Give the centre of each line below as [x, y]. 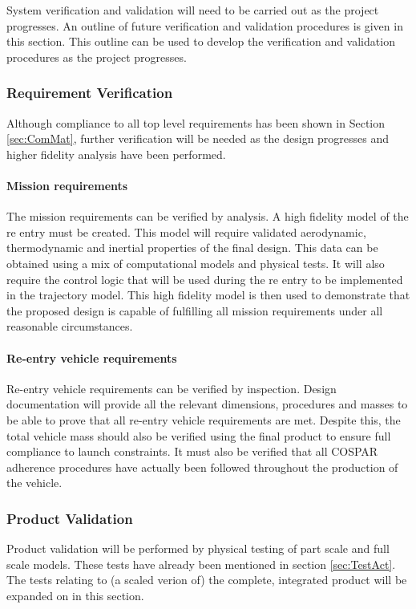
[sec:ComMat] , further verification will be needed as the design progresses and [198, 138]
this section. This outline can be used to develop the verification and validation [201, 41]
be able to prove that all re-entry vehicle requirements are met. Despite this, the [204, 419]
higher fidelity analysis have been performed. [116, 154]
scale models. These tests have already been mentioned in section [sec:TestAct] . [201, 564]
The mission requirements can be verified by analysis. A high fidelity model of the [208, 216]
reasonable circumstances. [70, 326]
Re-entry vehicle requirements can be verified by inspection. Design [172, 388]
